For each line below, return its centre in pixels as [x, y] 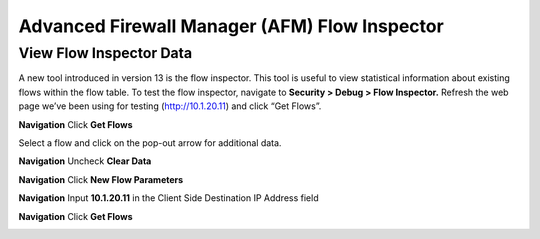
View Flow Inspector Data [105, 53]
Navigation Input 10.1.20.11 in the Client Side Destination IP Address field [168, 198]
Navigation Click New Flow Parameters [101, 179]
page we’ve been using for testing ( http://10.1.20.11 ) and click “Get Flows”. [170, 106]
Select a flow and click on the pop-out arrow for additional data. [150, 142]
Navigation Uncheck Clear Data [85, 161]
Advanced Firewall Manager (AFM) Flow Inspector [231, 26]
